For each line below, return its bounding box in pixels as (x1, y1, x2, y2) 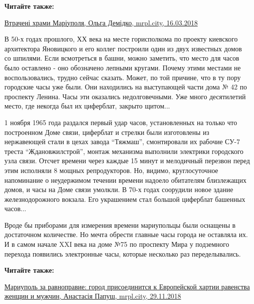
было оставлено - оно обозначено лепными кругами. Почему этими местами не (4, 62, 241, 72)
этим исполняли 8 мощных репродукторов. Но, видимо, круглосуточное (4, 165, 218, 175)
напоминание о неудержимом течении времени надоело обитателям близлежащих (4, 174, 247, 185)
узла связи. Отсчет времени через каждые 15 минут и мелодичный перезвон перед (4, 155, 250, 166)
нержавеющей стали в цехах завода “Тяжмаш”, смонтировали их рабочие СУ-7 (4, 136, 240, 147)
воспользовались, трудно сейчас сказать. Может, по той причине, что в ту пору (4, 72, 241, 82)
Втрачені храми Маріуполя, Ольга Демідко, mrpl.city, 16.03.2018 (4, 17, 198, 27)
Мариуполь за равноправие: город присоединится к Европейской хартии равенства (4, 281, 250, 291)
